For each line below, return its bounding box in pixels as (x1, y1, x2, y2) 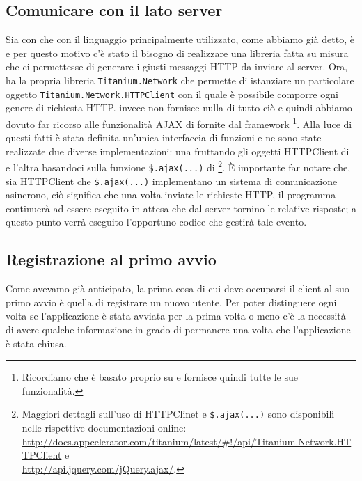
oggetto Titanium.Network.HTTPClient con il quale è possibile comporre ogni (6, 86, 338, 101)
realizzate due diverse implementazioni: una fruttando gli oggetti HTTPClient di (6, 143, 349, 158)
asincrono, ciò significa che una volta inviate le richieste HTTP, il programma (6, 187, 336, 202)
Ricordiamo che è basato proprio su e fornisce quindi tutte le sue (22, 370, 298, 384)
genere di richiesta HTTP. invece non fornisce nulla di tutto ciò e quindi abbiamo (6, 100, 352, 115)
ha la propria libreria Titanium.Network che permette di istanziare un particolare (6, 72, 354, 87)
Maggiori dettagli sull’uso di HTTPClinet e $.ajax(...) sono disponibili (22, 407, 335, 421)
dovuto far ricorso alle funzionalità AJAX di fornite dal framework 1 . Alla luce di (6, 114, 352, 131)
